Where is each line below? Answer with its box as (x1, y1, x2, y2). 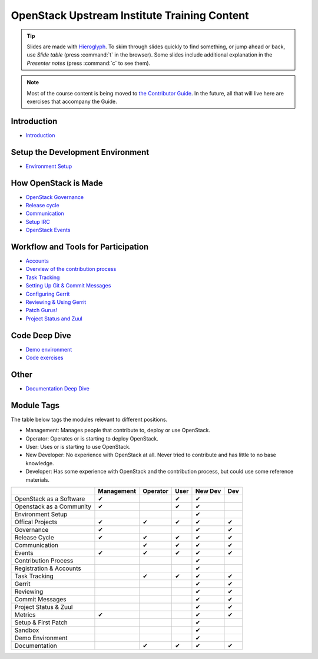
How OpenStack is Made (11, 178, 103, 188)
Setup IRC (25, 218, 50, 225)
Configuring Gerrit (25, 290, 70, 297)
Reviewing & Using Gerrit (25, 299, 87, 306)
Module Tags (11, 400, 60, 410)
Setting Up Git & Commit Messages (25, 282, 111, 289)
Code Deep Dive (11, 330, 72, 340)
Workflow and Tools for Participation (11, 241, 149, 251)
